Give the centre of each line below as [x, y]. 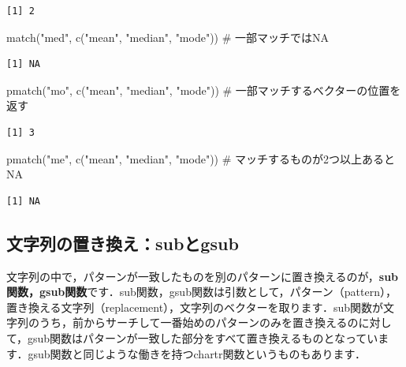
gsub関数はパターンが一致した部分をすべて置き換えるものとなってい [203, 337]
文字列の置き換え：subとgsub [123, 243]
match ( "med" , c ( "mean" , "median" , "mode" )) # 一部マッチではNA [168, 37]
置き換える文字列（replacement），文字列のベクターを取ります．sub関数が [195, 307]
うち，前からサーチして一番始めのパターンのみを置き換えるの [199, 322]
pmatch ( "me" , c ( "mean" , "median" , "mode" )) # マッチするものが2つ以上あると [201, 158]
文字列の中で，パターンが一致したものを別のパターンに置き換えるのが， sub [203, 276]
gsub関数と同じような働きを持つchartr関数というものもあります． [197, 353]
